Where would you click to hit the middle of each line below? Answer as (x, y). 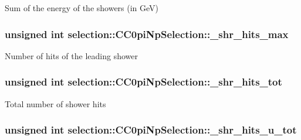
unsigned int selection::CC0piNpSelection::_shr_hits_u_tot (151, 130)
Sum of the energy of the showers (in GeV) (82, 8)
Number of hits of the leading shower (71, 55)
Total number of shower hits (55, 103)
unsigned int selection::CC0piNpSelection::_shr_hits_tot (143, 82)
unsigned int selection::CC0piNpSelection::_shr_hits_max (147, 34)
